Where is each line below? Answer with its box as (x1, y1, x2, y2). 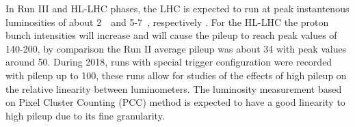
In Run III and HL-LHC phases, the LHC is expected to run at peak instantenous (5, 1, 350, 15)
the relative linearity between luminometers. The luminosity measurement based (5, 81, 342, 96)
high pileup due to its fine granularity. (5, 108, 165, 122)
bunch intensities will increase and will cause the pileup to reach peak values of (5, 28, 337, 42)
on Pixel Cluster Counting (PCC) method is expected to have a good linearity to (5, 95, 345, 109)
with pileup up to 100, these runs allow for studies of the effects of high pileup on (5, 68, 347, 82)
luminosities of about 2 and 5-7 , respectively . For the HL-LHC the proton (5, 14, 329, 29)
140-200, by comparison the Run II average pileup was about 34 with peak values (5, 41, 347, 55)
